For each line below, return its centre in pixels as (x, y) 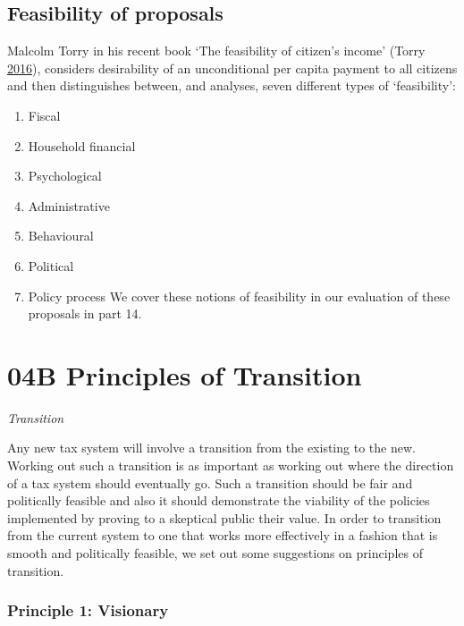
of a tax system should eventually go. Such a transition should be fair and (210, 482)
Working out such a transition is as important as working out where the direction (231, 465)
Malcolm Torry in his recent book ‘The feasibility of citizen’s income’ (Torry (216, 51)
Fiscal (44, 115)
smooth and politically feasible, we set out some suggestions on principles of (215, 553)
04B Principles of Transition (185, 374)
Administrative (69, 205)
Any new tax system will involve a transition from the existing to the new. (211, 448)
